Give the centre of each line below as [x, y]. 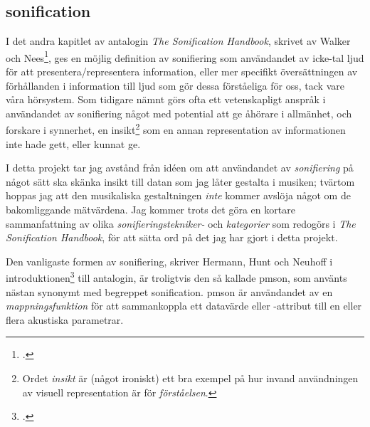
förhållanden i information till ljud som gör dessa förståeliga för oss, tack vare [175, 85]
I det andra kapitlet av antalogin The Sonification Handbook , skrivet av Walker [178, 41]
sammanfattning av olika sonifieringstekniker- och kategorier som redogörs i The [181, 223]
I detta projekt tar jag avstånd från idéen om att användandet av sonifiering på [180, 168]
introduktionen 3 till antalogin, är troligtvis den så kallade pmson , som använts [176, 277]
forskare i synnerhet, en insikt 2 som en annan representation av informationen [176, 129]
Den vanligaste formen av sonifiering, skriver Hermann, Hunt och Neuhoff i [169, 261]
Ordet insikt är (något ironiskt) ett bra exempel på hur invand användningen [190, 378]
